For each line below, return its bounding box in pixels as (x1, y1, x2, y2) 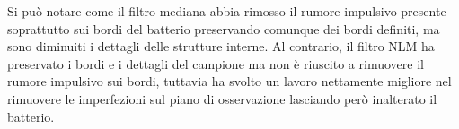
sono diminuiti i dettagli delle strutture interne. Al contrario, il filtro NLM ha (7, 37, 435, 56)
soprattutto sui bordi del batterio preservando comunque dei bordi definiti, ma (7, 19, 440, 38)
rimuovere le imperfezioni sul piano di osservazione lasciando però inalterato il (7, 89, 437, 107)
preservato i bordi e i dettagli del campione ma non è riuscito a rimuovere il (7, 54, 424, 73)
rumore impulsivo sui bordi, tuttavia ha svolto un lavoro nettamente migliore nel (7, 72, 452, 90)
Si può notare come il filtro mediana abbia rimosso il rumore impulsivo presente (7, 2, 446, 20)
